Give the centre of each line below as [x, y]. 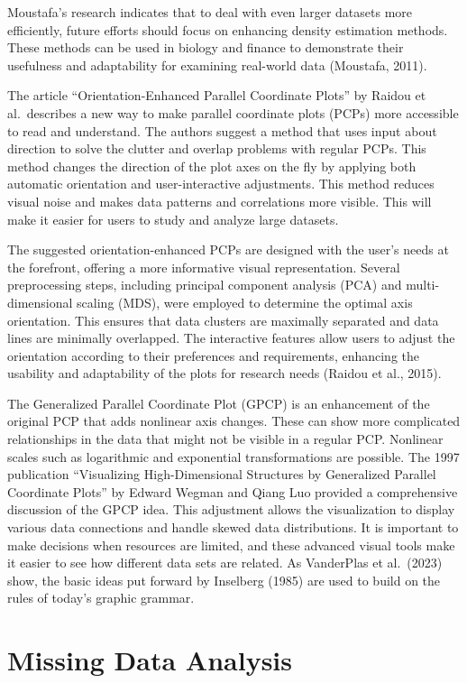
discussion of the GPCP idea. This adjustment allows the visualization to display [231, 509]
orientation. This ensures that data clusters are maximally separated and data [223, 320]
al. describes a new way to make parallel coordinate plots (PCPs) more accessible [233, 112]
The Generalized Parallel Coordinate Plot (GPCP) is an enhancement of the [219, 403]
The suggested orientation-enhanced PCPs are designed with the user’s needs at [228, 249]
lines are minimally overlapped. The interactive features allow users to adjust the [231, 338]
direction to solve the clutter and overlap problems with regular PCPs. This [217, 148]
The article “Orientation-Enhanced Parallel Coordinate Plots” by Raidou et [217, 95]
